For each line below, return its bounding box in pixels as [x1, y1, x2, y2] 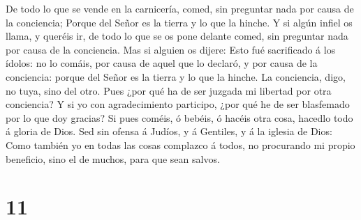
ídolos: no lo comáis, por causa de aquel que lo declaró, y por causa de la [6, 56, 318, 70]
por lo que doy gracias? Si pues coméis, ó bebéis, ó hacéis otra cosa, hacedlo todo [6, 110, 353, 125]
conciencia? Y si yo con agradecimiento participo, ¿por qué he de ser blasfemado [6, 97, 350, 111]
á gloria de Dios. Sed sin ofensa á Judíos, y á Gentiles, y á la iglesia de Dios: [6, 124, 332, 139]
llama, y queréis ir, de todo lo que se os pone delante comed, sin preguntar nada [6, 29, 348, 43]
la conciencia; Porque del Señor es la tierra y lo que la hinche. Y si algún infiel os [6, 15, 353, 29]
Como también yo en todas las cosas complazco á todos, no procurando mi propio [6, 137, 355, 152]
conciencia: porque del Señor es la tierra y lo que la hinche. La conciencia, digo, [6, 69, 346, 84]
